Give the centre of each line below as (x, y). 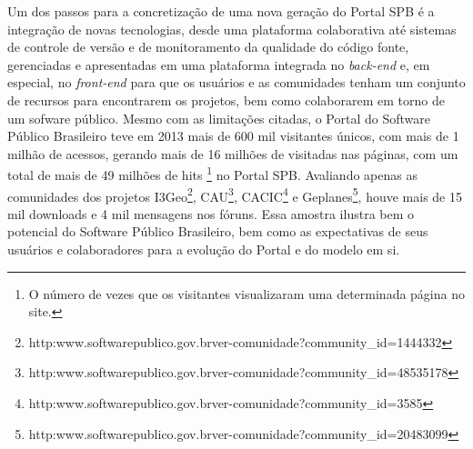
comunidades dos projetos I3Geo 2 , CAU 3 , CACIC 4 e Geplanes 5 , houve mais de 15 (235, 195)
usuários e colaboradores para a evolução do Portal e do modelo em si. (204, 249)
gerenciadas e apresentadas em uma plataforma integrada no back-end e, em (219, 64)
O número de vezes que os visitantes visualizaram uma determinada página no (247, 293)
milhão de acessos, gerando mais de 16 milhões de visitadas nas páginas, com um (233, 153)
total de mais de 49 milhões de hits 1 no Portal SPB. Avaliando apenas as (212, 173)
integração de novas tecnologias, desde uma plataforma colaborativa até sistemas (232, 29)
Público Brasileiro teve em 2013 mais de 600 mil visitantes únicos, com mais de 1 (233, 136)
